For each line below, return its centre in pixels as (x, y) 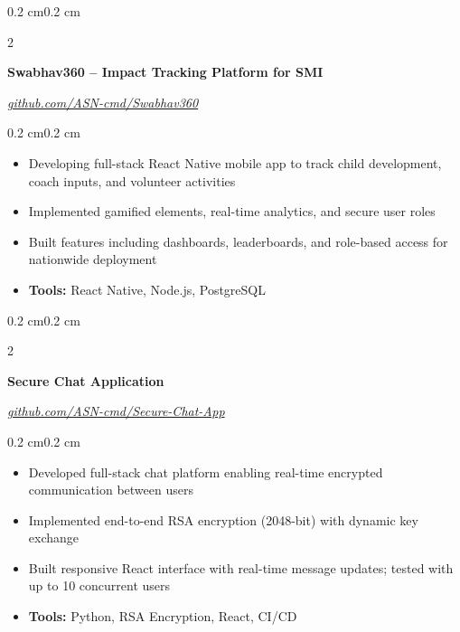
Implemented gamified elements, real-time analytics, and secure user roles (232, 211)
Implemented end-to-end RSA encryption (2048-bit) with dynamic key (223, 519)
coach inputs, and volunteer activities (132, 180)
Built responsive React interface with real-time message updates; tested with (241, 567)
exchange (54, 538)
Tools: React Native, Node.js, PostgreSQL (147, 289)
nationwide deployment (93, 259)
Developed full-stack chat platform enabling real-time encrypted (206, 472)
